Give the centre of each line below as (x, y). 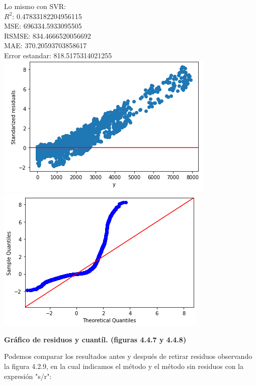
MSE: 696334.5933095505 (43, 26)
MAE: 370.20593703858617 (46, 45)
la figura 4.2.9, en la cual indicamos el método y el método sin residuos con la (124, 366)
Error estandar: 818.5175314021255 (58, 55)
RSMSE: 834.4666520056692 (48, 35)
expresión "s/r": (28, 376)
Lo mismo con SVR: (35, 6)
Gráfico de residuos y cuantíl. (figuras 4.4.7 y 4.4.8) (95, 339)
